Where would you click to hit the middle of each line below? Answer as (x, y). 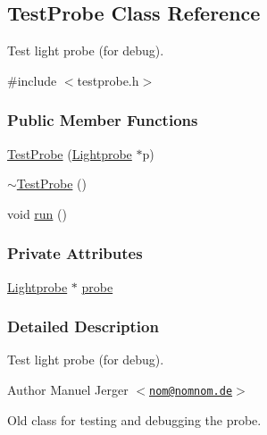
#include (32, 80)
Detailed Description (83, 326)
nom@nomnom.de (191, 392)
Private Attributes (75, 253)
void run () (37, 213)
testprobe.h (108, 80)
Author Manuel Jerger (68, 390)
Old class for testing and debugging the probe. (134, 419)
